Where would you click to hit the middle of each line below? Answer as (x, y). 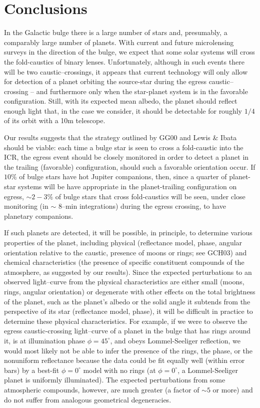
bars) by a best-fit (32, 370)
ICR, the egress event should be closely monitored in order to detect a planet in (126, 157)
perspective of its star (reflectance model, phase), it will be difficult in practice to (128, 311)
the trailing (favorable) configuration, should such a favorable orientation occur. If (130, 166)
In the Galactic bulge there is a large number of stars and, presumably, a (116, 32)
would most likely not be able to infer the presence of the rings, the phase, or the (128, 350)
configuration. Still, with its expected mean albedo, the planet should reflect (121, 101)
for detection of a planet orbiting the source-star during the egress (105, 81)
